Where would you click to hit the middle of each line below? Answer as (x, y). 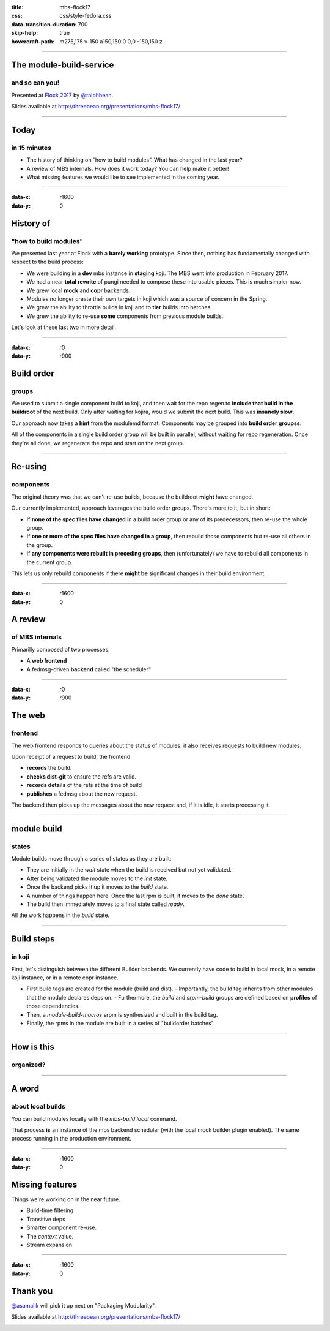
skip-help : (25, 33)
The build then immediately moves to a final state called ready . (105, 904)
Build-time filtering (50, 1210)
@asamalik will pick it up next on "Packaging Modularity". (83, 1305)
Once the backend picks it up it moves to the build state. (97, 887)
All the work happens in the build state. (61, 915)
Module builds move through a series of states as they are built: (91, 859)
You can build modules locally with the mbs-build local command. (94, 1118)
